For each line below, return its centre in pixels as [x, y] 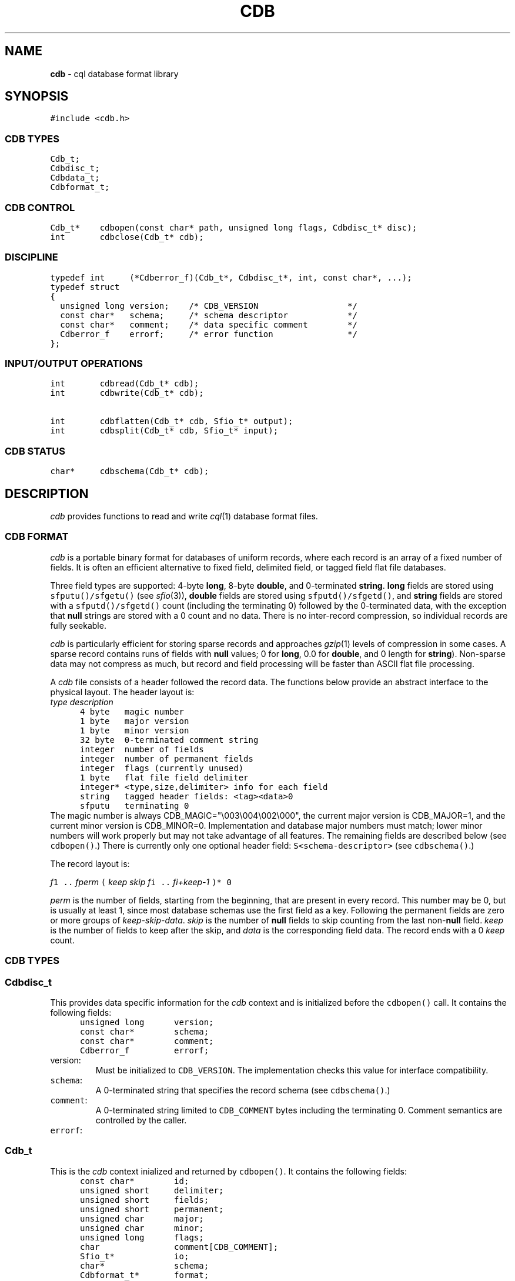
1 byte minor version [134, 730]
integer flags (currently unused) [162, 768]
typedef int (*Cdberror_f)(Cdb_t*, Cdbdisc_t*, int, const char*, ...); [231, 277]
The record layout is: [90, 863]
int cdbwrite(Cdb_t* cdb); [127, 393]
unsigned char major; [142, 1218]
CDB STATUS [35, 451]
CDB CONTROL [40, 207]
